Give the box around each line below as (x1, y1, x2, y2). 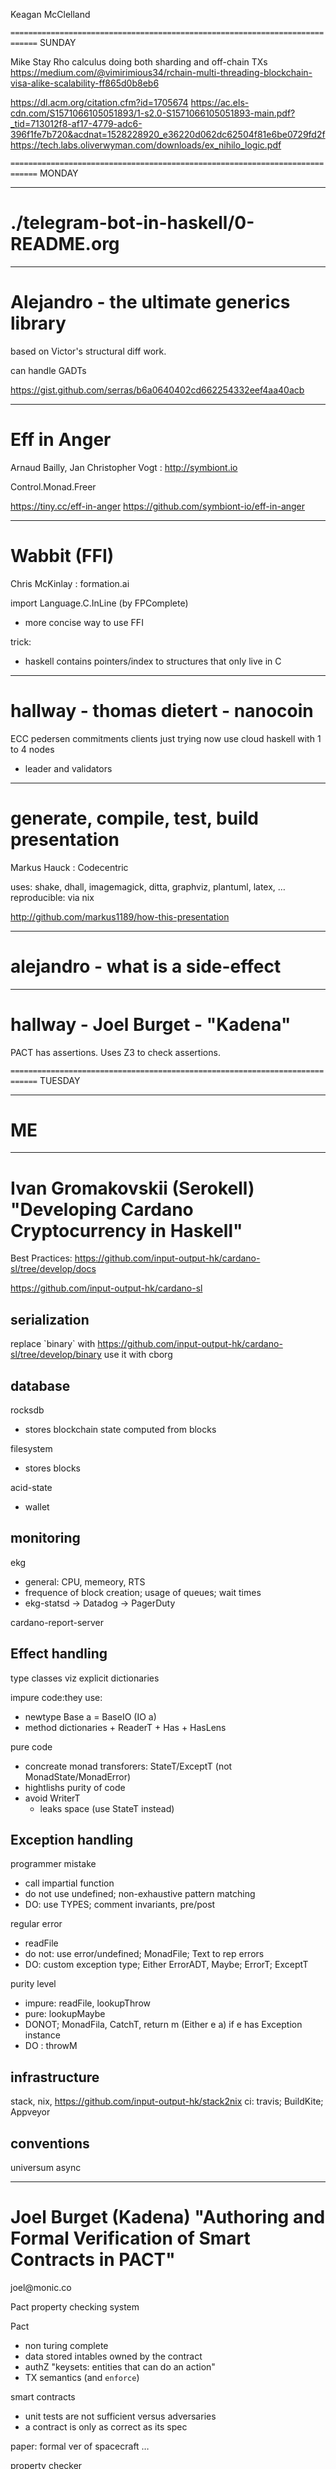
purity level (10, 1978, 57, 1990)
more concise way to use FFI (24, 616, 144, 628)
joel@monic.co (10, 2282, 72, 2293)
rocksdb (10, 1404, 45, 1416)
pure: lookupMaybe (24, 2008, 106, 2020)
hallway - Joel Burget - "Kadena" (10, 1013, 292, 1036)
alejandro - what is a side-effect (10, 955, 282, 978)
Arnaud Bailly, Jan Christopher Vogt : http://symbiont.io (10, 461, 238, 473)
